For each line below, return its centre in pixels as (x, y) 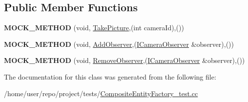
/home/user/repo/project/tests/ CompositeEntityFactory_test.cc (101, 93)
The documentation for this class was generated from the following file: (110, 76)
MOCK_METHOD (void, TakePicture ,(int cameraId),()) (94, 28)
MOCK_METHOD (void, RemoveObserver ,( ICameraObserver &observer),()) (124, 60)
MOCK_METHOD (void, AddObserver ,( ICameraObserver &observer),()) (119, 44)
